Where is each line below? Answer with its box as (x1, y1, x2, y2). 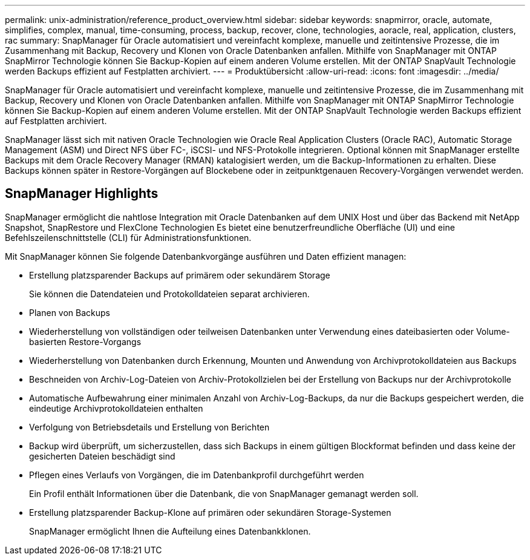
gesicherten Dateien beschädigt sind (29, 450, 175, 461)
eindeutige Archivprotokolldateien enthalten (29, 403, 203, 413)
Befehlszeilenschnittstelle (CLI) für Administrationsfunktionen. (5, 232, 252, 243)
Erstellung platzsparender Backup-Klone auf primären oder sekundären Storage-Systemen (29, 507, 391, 518)
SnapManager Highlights (5, 186, 159, 202)
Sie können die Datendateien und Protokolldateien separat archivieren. (29, 288, 310, 299)
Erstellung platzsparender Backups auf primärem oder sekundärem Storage (29, 269, 330, 280)
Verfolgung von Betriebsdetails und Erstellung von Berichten (29, 421, 270, 432)
